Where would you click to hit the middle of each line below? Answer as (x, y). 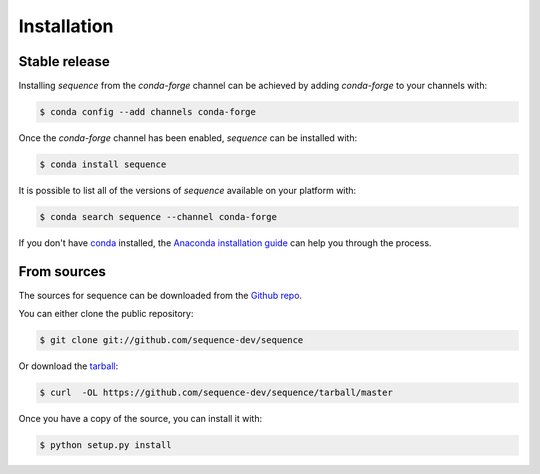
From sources (62, 271)
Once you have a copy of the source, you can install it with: (140, 419)
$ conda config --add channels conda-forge (148, 112)
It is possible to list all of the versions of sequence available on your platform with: (187, 190)
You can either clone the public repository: (106, 314)
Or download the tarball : (68, 366)
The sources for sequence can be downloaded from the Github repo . (160, 295)
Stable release (64, 61)
